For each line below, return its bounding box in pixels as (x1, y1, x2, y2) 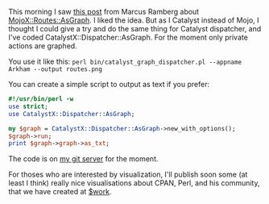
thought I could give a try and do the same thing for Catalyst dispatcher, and (8, 24, 262, 33)
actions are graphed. (8, 41, 78, 51)
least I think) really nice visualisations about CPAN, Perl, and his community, (8, 178, 260, 188)
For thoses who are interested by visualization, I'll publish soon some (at (8, 169, 248, 180)
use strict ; (8, 102, 48, 110)
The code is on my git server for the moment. (8, 154, 159, 164)
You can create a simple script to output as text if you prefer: (8, 80, 210, 89)
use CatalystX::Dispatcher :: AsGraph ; (8, 110, 135, 118)
